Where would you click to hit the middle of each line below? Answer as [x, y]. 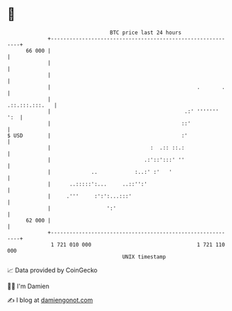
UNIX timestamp [144, 257]
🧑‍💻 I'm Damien [28, 286]
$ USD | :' [98, 135]
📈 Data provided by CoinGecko [52, 270]
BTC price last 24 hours [146, 33]
